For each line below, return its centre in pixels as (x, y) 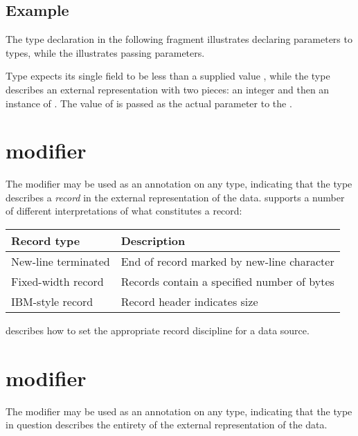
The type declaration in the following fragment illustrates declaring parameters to (179, 39)
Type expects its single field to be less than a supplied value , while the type (168, 76)
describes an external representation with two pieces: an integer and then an (168, 89)
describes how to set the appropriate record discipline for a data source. (158, 330)
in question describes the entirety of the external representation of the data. (167, 425)
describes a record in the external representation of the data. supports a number (175, 197)
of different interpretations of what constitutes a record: (124, 211)
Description (153, 241)
